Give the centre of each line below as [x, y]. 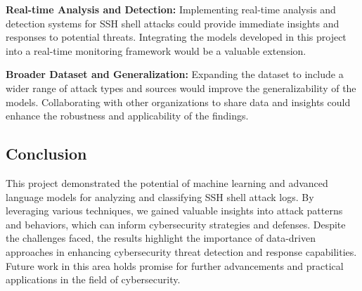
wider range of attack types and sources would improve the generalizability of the [181, 88]
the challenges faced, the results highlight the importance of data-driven [161, 238]
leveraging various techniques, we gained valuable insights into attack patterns [174, 211]
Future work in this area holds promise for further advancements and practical [175, 265]
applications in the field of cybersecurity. [93, 279]
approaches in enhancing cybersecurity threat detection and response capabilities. [181, 251]
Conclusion [46, 154]
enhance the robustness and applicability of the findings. [127, 116]
